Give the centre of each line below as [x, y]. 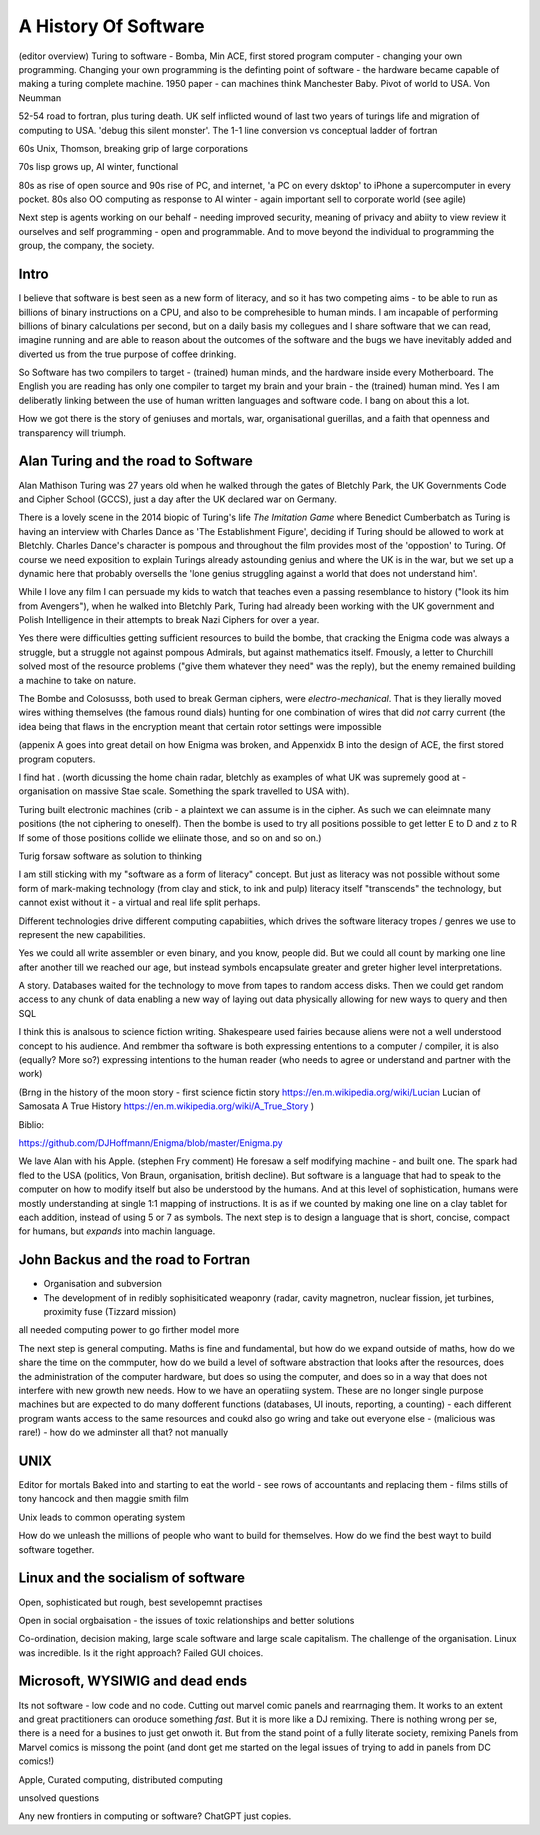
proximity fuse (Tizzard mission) [110, 1311]
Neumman [40, 97]
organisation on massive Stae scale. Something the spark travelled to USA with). [184, 791]
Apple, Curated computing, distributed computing [121, 1779]
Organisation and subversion [102, 1284]
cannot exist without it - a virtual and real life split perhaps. [139, 902]
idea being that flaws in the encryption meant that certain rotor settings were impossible [200, 726]
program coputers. [57, 759]
